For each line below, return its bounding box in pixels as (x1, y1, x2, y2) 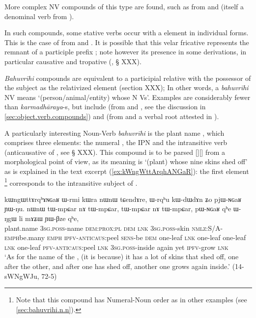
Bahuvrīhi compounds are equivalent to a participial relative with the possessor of (4, 73, 251, 83)
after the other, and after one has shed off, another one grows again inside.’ (4, 261, 230, 271)
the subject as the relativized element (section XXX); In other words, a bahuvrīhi (4, 82, 249, 93)
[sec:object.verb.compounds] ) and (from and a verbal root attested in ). (4, 111, 219, 121)
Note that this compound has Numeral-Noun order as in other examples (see (16, 294, 247, 305)
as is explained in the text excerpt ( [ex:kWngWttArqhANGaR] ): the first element (4, 166, 249, 176)
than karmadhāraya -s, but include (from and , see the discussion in (4, 101, 206, 112)
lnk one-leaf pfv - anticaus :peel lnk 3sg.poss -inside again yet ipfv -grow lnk (4, 242, 228, 252)
